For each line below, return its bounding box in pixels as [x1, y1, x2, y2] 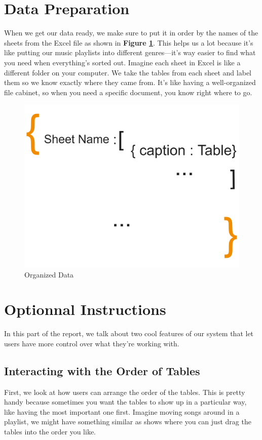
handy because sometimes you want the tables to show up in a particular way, [4, 396, 247, 407]
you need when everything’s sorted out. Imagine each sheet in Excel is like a [4, 57, 241, 67]
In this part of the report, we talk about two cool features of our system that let [4, 328, 254, 339]
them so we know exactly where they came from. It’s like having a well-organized [4, 77, 256, 88]
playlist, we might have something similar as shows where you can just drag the [4, 416, 251, 427]
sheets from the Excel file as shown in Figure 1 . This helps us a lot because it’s [4, 37, 253, 48]
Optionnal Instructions [4, 299, 166, 319]
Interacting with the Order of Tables [4, 363, 200, 378]
